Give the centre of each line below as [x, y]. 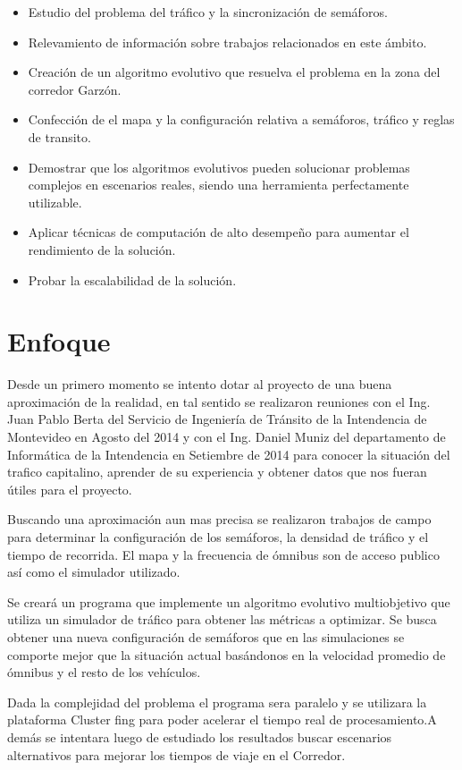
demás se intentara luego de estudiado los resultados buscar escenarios [200, 736]
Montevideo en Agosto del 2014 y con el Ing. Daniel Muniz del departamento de [227, 437]
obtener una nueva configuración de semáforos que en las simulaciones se [206, 636]
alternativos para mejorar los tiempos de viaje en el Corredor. [176, 754]
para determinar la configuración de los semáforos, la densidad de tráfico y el [218, 537]
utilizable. [55, 202]
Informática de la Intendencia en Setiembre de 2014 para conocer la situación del [229, 454]
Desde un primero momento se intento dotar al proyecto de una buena [200, 384]
